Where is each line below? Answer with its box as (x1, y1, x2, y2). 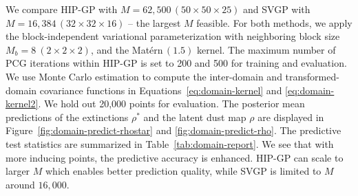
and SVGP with (243, 2, 310, 16)
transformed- (285, 69, 339, 83)
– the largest (128, 15, 181, 30)
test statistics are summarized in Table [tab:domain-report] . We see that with (6, 136, 334, 151)
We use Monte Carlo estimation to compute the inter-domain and (6, 69, 282, 83)
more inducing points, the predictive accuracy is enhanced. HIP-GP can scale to (6, 150, 344, 164)
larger (6, 164, 30, 178)
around (6, 177, 35, 191)
